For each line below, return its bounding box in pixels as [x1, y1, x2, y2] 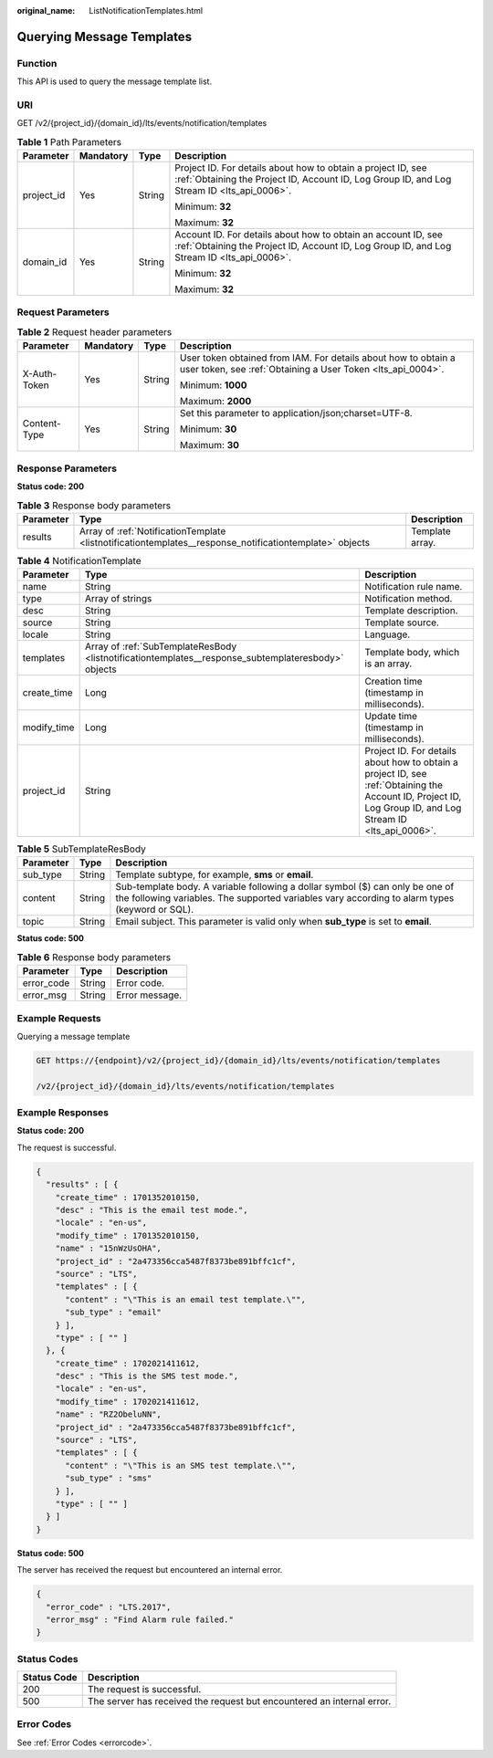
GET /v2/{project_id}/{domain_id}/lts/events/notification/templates [16, 118, 267, 129]
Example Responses [16, 1106, 110, 1119]
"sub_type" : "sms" [65, 1473, 152, 1483]
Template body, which [364, 646, 460, 659]
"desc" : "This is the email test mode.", [55, 1205, 248, 1216]
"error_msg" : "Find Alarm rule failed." [46, 1614, 235, 1625]
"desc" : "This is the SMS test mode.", [55, 1371, 239, 1382]
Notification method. [364, 592, 453, 605]
